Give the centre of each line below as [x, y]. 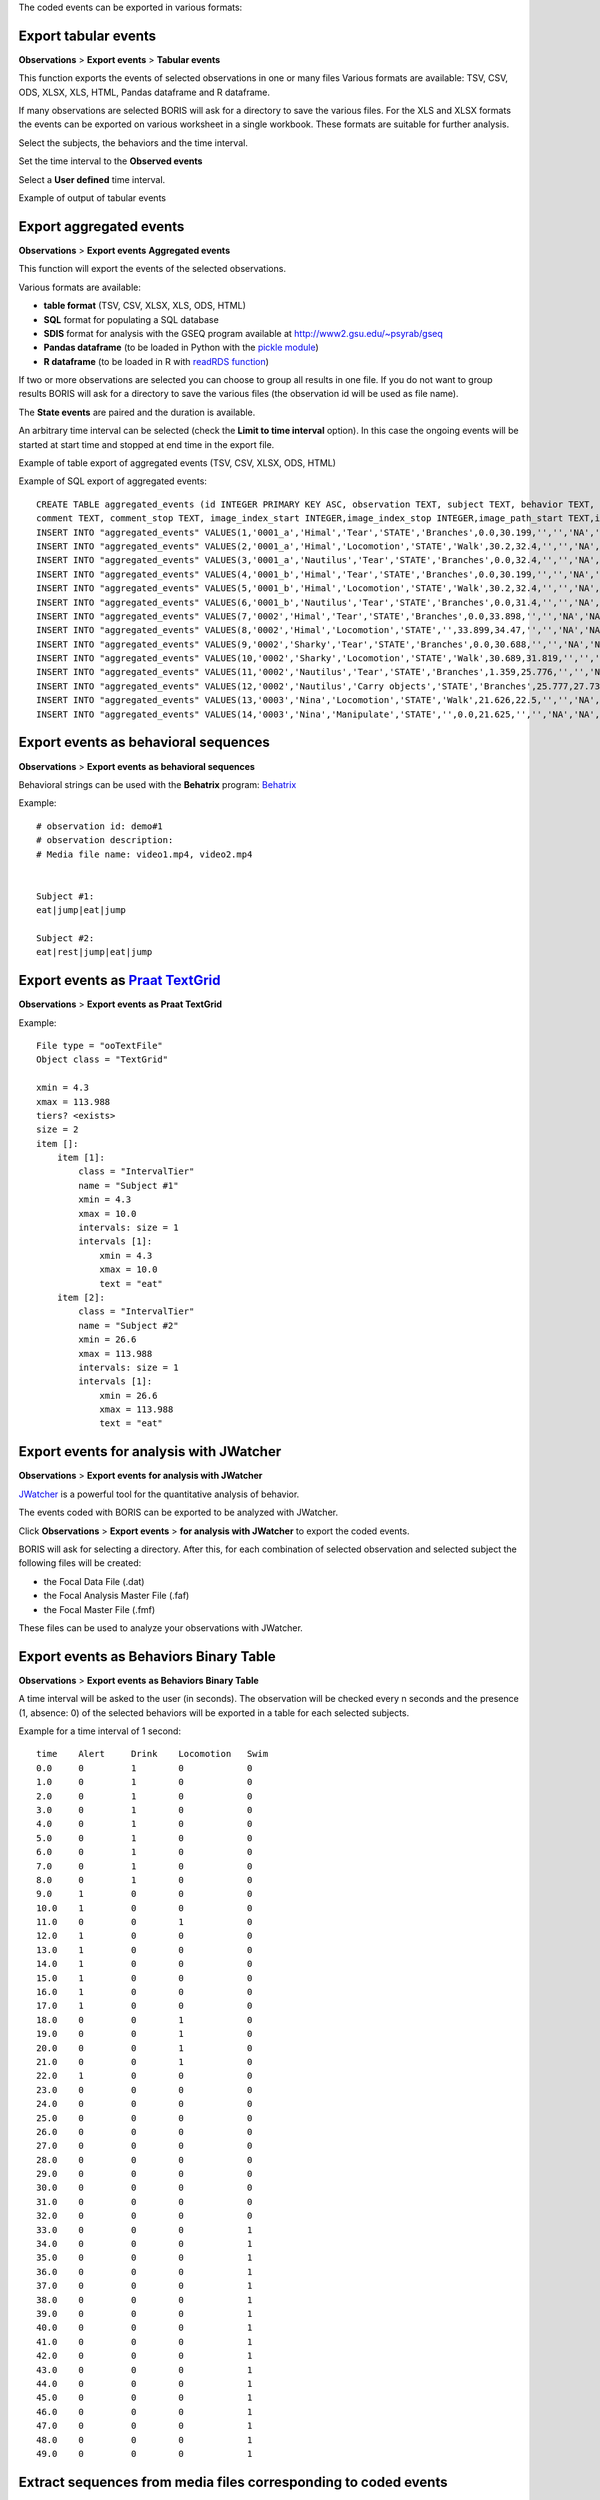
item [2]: [80, 1297]
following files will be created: [80, 1563]
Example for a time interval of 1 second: [100, 1731]
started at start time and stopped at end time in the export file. [146, 444]
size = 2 [57, 1129]
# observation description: [105, 840]
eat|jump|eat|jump [81, 910]
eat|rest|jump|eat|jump [94, 952]
